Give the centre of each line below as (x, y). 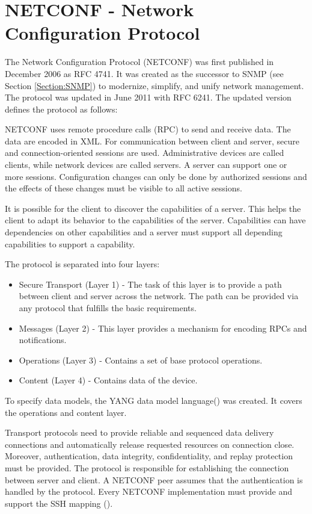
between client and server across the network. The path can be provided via (159, 296)
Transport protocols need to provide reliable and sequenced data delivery (139, 432)
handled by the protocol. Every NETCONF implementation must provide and (148, 491)
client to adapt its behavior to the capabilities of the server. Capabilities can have (155, 220)
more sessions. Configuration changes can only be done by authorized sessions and (156, 176)
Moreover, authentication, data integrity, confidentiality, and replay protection (149, 456)
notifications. (43, 340)
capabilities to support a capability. (70, 243)
